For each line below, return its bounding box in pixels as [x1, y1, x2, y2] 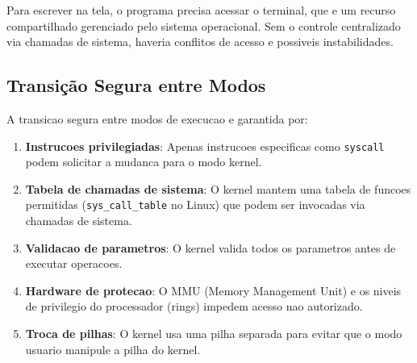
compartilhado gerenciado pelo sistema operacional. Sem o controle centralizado [6, 17, 401, 34]
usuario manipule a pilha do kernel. [25, 340, 201, 357]
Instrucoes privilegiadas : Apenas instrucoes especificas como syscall [25, 137, 385, 154]
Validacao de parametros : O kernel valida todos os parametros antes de [25, 239, 396, 256]
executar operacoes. [25, 255, 123, 272]
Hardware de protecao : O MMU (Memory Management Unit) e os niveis [25, 282, 402, 298]
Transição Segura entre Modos [6, 73, 266, 98]
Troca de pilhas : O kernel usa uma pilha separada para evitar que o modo [25, 325, 402, 342]
